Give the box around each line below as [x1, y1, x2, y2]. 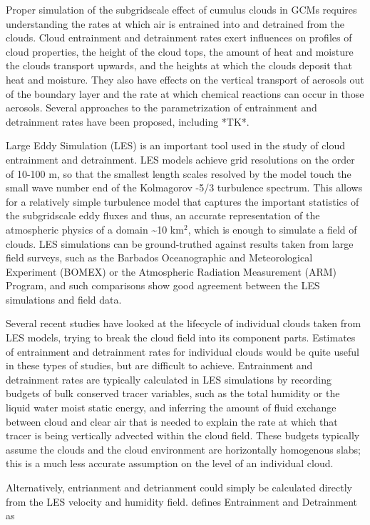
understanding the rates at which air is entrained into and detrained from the [6, 16, 344, 31]
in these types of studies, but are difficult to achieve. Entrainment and [6, 358, 313, 373]
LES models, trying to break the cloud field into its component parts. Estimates [6, 330, 356, 345]
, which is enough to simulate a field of [187, 221, 357, 236]
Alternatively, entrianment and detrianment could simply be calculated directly [6, 480, 352, 494]
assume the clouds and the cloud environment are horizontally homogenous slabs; [6, 441, 361, 456]
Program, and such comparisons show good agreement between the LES [6, 278, 320, 293]
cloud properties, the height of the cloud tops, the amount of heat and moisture [6, 44, 354, 59]
